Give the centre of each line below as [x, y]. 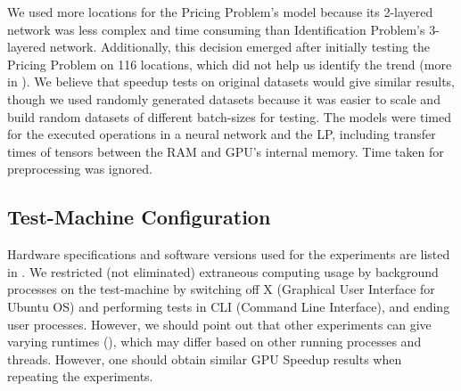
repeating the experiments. [80, 376]
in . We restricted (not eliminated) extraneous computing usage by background [223, 271]
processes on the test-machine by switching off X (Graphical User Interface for [221, 289]
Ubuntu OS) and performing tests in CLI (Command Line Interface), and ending [229, 306]
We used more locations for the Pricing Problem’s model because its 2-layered [220, 12]
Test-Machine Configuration [139, 217]
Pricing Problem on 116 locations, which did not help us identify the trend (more [230, 64]
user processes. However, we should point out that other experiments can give [219, 324]
